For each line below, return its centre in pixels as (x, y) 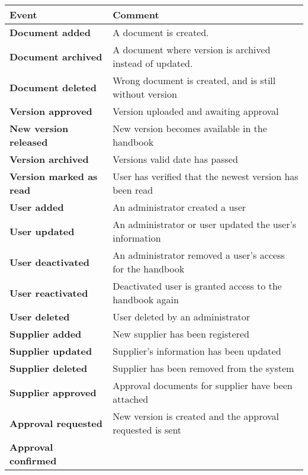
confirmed (33, 460)
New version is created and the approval (196, 416)
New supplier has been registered (181, 334)
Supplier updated (51, 351)
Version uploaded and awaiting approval (196, 111)
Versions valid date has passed (175, 159)
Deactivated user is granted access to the (197, 286)
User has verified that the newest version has (206, 176)
